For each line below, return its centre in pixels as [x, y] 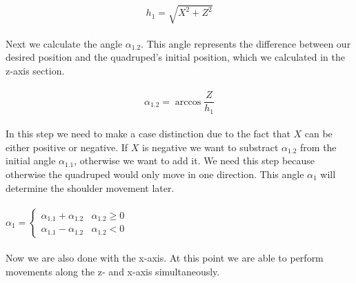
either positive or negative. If [67, 147]
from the [318, 147]
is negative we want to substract [210, 147]
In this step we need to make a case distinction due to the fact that [148, 134]
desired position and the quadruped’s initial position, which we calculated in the [175, 57]
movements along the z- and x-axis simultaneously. [113, 271]
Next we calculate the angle [64, 43]
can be [318, 134]
